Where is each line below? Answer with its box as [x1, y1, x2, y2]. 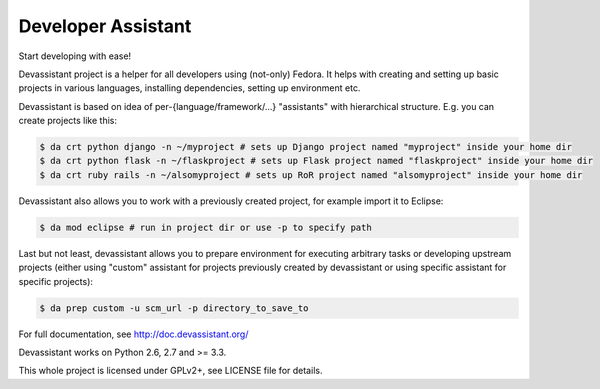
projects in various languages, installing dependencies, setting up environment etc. [18, 82, 361, 94]
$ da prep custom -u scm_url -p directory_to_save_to [39, 302, 309, 314]
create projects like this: [18, 115, 117, 127]
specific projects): [18, 275, 94, 287]
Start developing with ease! [18, 50, 132, 62]
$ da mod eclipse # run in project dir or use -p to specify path [39, 221, 372, 233]
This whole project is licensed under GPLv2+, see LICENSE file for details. [18, 365, 323, 377]
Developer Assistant [18, 15, 192, 37]
